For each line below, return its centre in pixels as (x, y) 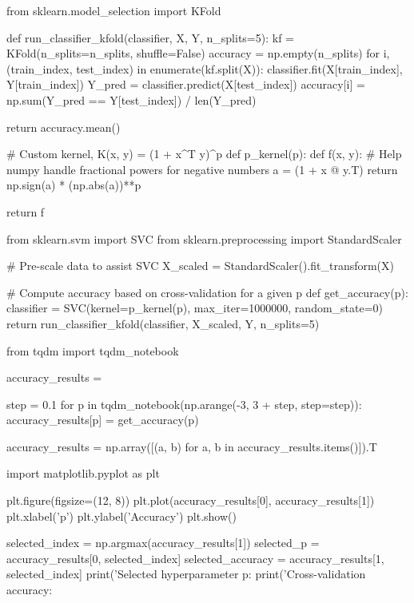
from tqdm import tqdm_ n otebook (93, 350)
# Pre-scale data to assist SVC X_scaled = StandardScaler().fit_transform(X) (201, 266)
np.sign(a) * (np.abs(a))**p (74, 185)
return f (26, 211)
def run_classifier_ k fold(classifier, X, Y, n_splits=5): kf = (150, 37)
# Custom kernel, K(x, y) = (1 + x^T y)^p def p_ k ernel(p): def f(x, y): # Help (204, 154)
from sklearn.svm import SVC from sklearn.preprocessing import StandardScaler (204, 238)
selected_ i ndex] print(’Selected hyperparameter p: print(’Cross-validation (186, 574)
